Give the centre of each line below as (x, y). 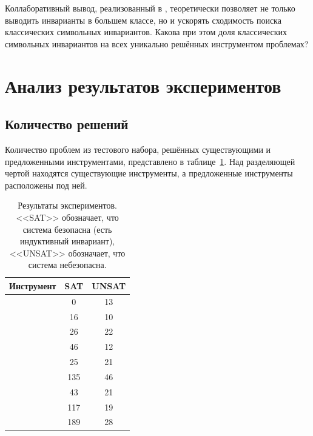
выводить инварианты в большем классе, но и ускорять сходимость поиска (143, 20)
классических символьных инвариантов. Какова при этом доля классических (146, 32)
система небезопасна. (67, 265)
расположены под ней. (46, 185)
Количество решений (67, 124)
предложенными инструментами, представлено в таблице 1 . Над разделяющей (150, 161)
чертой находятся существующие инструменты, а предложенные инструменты (149, 173)
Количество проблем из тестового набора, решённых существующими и (138, 149)
